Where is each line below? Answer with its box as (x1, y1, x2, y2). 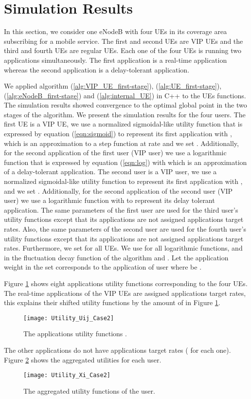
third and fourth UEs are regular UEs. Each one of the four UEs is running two (4, 45, 241, 55)
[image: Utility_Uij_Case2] (23, 314, 114, 322)
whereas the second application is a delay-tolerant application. (4, 64, 190, 74)
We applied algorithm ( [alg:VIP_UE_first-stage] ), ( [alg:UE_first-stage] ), (4, 81, 222, 91)
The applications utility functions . (23, 328, 127, 339)
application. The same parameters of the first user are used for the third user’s (4, 204, 238, 215)
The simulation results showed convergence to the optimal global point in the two (4, 100, 247, 110)
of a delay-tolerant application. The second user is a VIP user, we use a (4, 166, 217, 177)
